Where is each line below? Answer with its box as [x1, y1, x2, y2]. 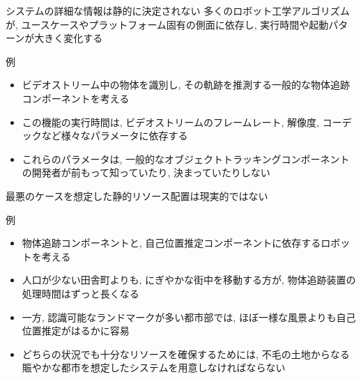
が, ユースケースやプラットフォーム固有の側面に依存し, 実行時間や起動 [6, 17, 329, 31]
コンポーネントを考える [22, 91, 130, 105]
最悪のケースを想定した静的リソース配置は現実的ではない [6, 188, 268, 203]
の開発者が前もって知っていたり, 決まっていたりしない [22, 165, 270, 180]
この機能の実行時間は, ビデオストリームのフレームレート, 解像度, [22, 114, 319, 129]
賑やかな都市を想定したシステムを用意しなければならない [22, 360, 286, 375]
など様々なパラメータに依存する [41, 128, 188, 143]
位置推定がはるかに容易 [22, 323, 130, 338]
